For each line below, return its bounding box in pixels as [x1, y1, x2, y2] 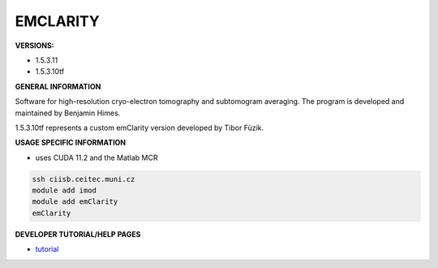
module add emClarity [32, 197, 118, 206]
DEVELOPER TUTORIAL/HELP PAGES [15, 229, 141, 239]
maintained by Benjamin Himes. [15, 108, 121, 118]
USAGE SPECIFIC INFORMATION [15, 138, 127, 148]
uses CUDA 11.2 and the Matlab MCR [35, 153, 158, 162]
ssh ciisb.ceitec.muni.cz [32, 175, 135, 184]
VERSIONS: [15, 41, 54, 50]
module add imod [32, 186, 97, 195]
